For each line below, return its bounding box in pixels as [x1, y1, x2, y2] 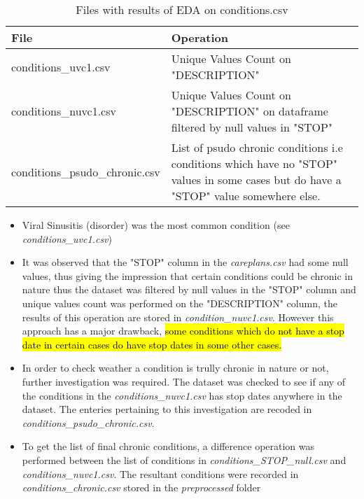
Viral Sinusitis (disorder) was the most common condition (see [22, 218, 290, 232]
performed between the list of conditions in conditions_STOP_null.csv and [22, 452, 346, 467]
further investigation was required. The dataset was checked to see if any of [22, 374, 346, 388]
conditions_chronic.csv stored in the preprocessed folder [22, 480, 261, 495]
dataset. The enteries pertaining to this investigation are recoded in [22, 402, 312, 416]
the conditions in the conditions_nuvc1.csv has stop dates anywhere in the [22, 388, 342, 402]
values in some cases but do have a [171, 171, 342, 188]
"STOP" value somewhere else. [171, 188, 321, 204]
